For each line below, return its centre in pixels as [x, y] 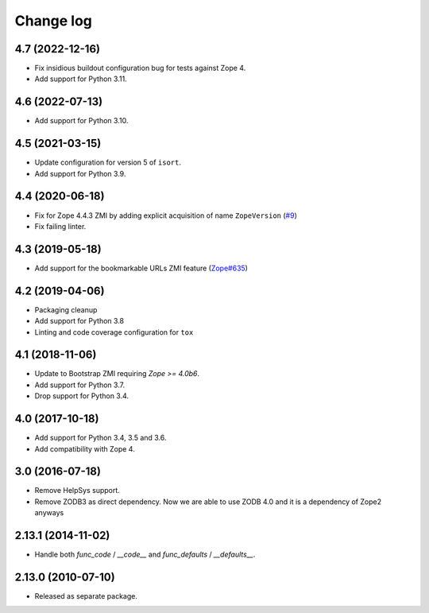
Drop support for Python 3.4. [82, 396]
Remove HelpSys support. [77, 491]
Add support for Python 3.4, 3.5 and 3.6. [100, 438]
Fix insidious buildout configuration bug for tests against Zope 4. [140, 68]
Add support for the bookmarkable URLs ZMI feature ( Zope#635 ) [141, 268]
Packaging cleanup [66, 309]
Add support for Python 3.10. [81, 121]
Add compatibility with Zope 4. [85, 448]
